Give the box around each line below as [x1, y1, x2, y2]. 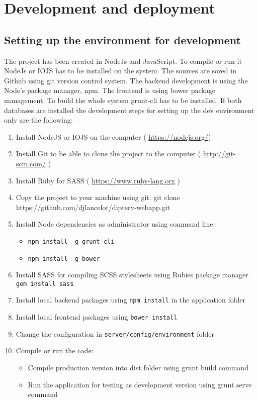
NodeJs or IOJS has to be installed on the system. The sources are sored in [4, 65, 236, 76]
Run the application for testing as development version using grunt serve [28, 379, 252, 389]
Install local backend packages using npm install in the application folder [16, 294, 246, 305]
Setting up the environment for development [4, 32, 241, 47]
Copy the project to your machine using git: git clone [16, 192, 180, 203]
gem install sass [16, 280, 74, 287]
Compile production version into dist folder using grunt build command [28, 362, 248, 373]
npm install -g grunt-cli [28, 238, 115, 245]
